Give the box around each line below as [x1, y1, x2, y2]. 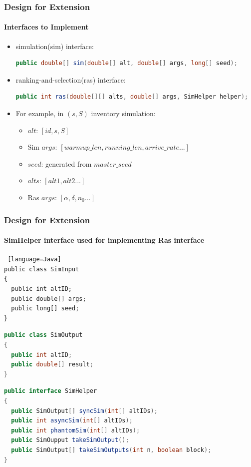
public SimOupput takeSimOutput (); [11, 436, 129, 444]
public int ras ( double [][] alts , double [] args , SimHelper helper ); [15, 93, 249, 101]
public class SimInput [4, 265, 79, 273]
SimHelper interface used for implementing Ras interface [4, 235, 205, 245]
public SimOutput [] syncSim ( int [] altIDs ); [11, 407, 158, 414]
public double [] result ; [11, 361, 94, 368]
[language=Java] [7, 256, 61, 263]
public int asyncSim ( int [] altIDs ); [11, 417, 133, 424]
